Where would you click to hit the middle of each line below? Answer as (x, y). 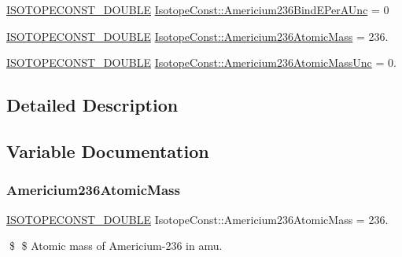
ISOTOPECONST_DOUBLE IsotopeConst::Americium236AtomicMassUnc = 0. (201, 62)
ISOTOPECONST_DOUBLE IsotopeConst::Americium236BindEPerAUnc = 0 (198, 9)
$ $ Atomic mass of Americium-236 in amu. (116, 246)
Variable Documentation (108, 151)
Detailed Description (92, 105)
